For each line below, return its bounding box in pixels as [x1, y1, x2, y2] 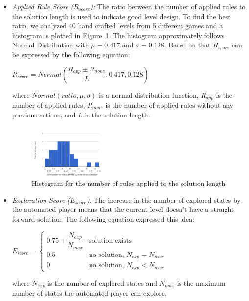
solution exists [89, 237, 132, 244]
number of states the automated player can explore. [12, 288, 167, 298]
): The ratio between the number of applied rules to [90, 1, 246, 11]
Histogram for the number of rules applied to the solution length [31, 178, 226, 188]
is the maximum [177, 278, 226, 288]
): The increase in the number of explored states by [86, 194, 241, 205]
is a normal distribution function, [99, 90, 199, 100]
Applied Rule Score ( [12, 1, 74, 11]
